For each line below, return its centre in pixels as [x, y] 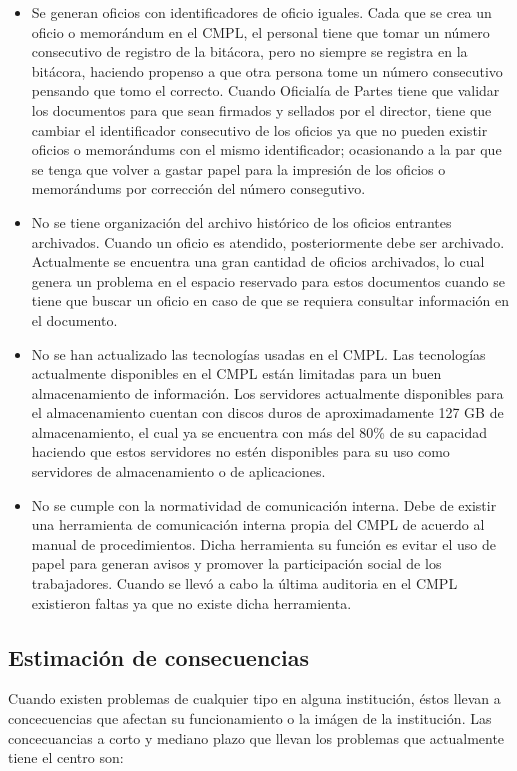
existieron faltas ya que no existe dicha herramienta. [191, 602]
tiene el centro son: [66, 757]
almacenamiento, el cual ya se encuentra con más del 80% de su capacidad [259, 431]
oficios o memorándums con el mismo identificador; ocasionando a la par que [266, 149]
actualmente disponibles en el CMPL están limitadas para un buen [236, 373]
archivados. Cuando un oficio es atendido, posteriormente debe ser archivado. [268, 241]
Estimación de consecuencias [159, 656]
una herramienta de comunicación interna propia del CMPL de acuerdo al [258, 524]
